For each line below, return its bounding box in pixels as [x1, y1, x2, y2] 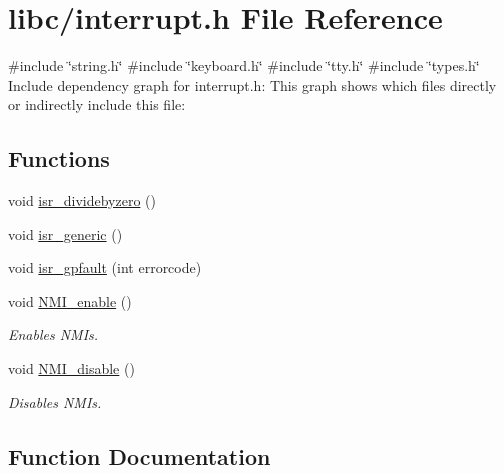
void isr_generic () [8, 223, 123, 244]
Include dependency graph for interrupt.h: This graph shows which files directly [8, 74, 497, 95]
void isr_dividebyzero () [8, 190, 156, 211]
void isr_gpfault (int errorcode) [8, 257, 202, 278]
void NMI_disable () [8, 358, 135, 379]
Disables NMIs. [8, 391, 102, 412]
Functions [8, 143, 110, 174]
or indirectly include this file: [8, 94, 186, 115]
